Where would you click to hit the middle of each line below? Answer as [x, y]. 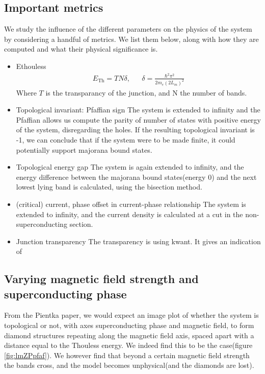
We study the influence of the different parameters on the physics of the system [128, 29]
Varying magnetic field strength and [101, 279]
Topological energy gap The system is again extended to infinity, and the [130, 167]
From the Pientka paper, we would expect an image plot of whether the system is [131, 315]
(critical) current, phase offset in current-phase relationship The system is [131, 204]
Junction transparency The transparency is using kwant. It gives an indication [138, 241]
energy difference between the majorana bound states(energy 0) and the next [136, 177]
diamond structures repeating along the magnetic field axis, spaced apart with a [129, 335]
